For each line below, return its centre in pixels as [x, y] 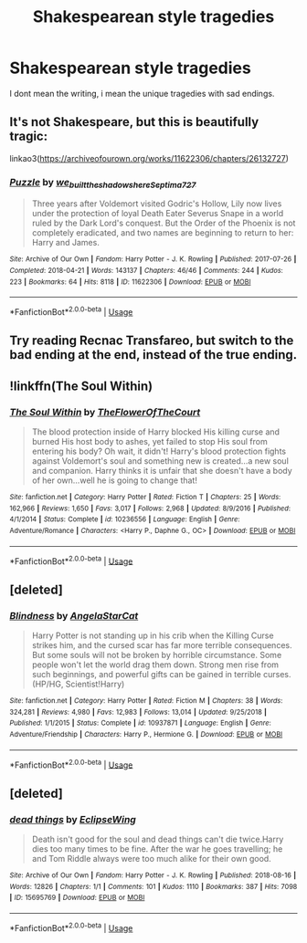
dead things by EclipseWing [73, 819]
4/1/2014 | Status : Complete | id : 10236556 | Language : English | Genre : [125, 519]
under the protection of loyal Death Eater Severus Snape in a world [158, 214]
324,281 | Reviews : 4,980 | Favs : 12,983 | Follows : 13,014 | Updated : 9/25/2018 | [138, 712]
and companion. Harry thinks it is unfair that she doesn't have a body [162, 471]
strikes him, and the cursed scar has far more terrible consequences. [162, 644]
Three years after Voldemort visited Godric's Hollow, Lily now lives [157, 204]
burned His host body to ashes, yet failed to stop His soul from [149, 442]
